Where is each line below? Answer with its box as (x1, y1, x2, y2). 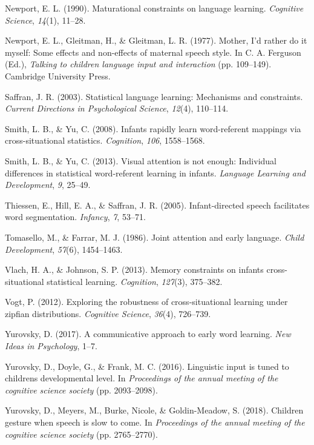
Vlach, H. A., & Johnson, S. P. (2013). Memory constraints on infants (5, 263, 264, 276)
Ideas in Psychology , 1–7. (5, 340, 97, 352)
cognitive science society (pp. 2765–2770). (5, 427, 158, 440)
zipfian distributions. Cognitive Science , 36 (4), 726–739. (5, 307, 211, 320)
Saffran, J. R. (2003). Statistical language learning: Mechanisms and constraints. (5, 90, 303, 102)
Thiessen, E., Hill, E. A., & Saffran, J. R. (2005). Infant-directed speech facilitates (5, 198, 310, 211)
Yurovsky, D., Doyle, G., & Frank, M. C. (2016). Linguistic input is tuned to (5, 360, 289, 372)
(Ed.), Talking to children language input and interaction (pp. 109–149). (5, 58, 272, 70)
